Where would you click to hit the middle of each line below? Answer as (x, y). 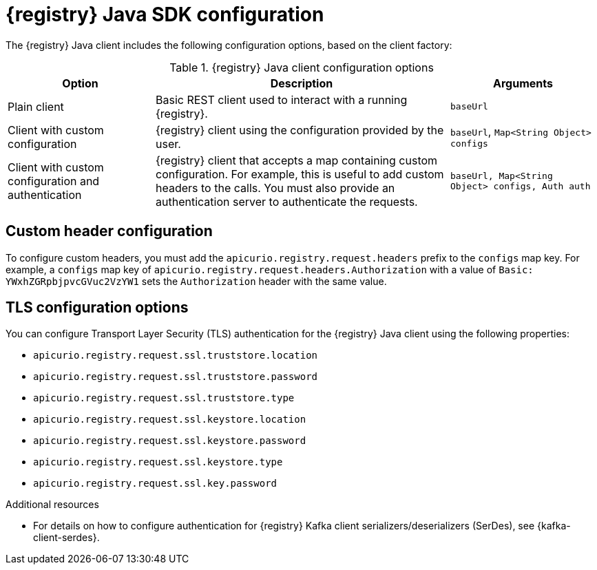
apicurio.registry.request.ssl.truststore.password (176, 377)
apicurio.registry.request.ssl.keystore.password (170, 441)
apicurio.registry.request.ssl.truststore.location (176, 356)
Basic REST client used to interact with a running (282, 99)
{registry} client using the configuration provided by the (300, 130)
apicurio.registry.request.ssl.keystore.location (170, 420)
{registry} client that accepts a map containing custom (297, 160)
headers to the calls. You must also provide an (275, 188)
